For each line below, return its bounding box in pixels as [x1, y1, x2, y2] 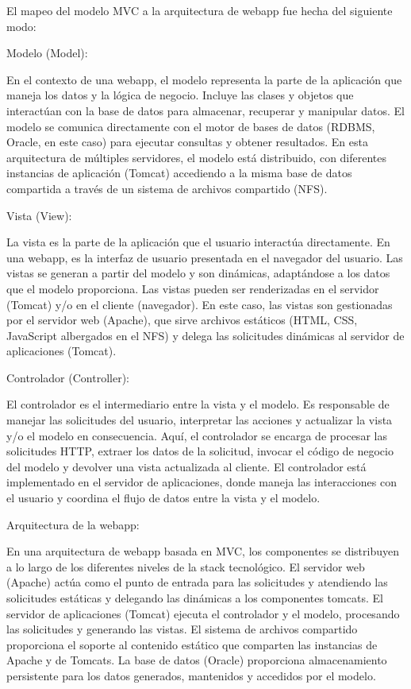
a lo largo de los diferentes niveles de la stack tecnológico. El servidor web [6, 558, 365, 575]
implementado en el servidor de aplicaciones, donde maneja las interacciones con [6, 474, 397, 490]
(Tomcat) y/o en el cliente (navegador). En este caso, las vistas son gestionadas [6, 296, 393, 312]
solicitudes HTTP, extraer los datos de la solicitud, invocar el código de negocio [6, 443, 394, 459]
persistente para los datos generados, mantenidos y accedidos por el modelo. [6, 667, 376, 683]
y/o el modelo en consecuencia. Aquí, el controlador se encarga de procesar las [6, 427, 387, 443]
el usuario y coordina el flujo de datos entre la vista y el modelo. [6, 490, 321, 506]
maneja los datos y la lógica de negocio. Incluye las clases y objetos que [6, 87, 354, 103]
